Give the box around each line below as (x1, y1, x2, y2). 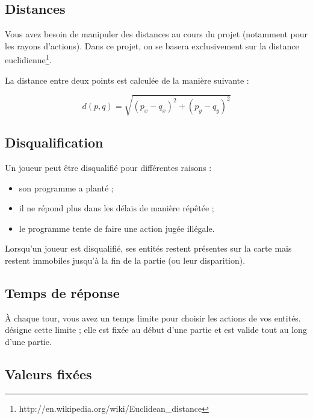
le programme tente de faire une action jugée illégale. (19, 222, 215, 234)
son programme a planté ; (19, 181, 114, 194)
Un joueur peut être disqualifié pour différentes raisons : (5, 161, 212, 173)
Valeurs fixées (5, 364, 92, 383)
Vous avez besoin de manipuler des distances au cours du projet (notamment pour (5, 28, 308, 40)
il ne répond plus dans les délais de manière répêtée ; (19, 202, 214, 214)
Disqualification (5, 133, 104, 152)
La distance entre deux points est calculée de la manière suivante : (5, 73, 249, 86)
